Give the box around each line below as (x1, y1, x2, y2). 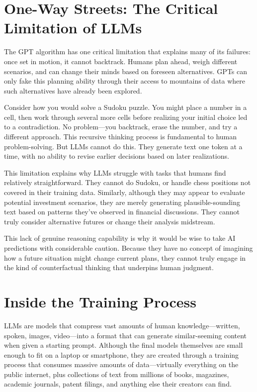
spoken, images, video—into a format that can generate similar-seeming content (4, 330, 247, 340)
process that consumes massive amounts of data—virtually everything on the (4, 359, 239, 370)
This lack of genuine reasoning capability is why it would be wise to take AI (4, 233, 236, 243)
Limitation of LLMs (4, 17, 142, 38)
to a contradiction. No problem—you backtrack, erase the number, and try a (4, 121, 238, 132)
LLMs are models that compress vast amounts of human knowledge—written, (4, 320, 240, 330)
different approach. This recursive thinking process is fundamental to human (4, 131, 237, 142)
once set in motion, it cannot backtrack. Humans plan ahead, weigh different (4, 56, 238, 66)
